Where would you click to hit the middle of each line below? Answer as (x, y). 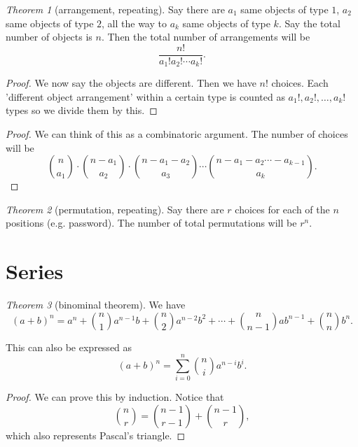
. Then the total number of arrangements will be (206, 37)
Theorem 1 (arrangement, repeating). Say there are (115, 9)
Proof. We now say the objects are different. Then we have (131, 83)
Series (35, 271)
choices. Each (300, 83)
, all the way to (134, 23)
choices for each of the (282, 209)
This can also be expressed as (69, 347)
